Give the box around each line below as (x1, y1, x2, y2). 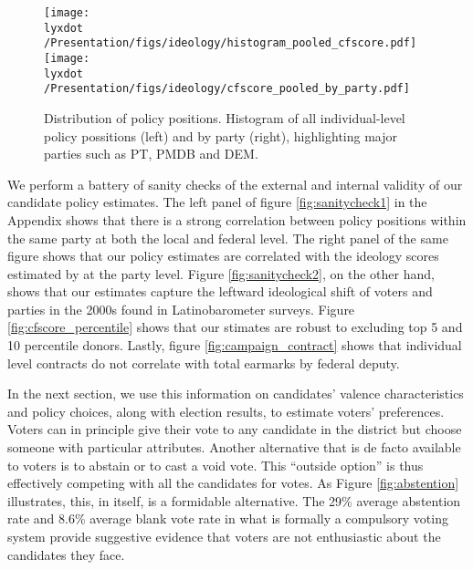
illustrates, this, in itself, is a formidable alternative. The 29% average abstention (7, 491, 461, 510)
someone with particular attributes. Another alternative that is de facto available (7, 438, 461, 457)
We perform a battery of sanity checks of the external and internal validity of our (7, 174, 463, 193)
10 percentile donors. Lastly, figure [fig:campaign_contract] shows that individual (7, 336, 462, 355)
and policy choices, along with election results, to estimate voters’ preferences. (7, 401, 445, 420)
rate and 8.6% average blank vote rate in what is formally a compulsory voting (7, 509, 448, 528)
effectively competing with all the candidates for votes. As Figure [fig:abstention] (7, 473, 459, 492)
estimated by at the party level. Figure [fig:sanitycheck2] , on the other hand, (7, 264, 435, 283)
